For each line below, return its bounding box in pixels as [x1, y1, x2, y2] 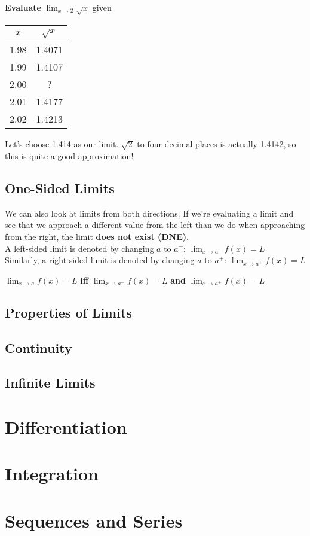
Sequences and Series [5, 508, 183, 532]
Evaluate [5, 1, 41, 13]
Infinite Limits [5, 373, 96, 392]
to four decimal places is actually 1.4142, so [137, 138, 296, 150]
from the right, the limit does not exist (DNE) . [5, 230, 189, 242]
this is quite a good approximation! [5, 149, 134, 162]
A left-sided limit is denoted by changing [5, 242, 154, 254]
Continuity [5, 338, 72, 357]
